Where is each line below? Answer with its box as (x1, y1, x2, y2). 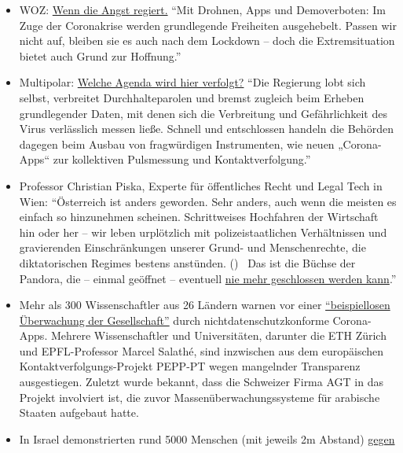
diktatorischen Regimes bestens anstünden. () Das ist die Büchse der (19, 254, 356, 271)
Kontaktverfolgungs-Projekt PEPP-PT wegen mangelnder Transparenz (19, 358, 361, 374)
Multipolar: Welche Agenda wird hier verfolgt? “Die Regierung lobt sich (19, 74, 366, 90)
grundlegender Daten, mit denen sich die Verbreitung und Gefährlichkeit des (19, 105, 387, 121)
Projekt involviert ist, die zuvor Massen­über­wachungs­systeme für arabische (19, 389, 380, 405)
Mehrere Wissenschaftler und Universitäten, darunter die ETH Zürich (50, 327, 387, 344)
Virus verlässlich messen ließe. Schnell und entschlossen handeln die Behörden (19, 120, 394, 137)
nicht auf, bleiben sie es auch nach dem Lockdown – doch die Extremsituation (19, 32, 395, 49)
